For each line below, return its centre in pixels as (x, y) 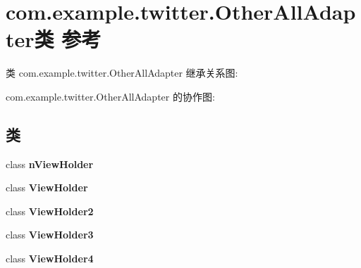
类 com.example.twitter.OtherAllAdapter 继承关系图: (122, 73)
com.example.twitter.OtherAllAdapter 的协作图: (110, 96)
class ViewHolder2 (50, 211)
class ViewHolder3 (50, 235)
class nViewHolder (50, 164)
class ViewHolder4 (50, 259)
